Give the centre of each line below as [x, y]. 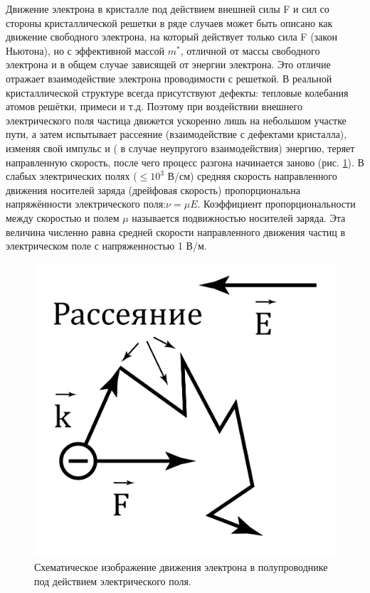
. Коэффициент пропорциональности [276, 204]
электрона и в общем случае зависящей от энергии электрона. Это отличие [168, 64]
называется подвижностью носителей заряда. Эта [239, 217]
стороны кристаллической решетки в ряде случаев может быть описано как [169, 22]
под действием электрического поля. [113, 581]
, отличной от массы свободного [250, 50]
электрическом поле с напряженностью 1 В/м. [106, 246]
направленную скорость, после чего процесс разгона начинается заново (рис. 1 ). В [185, 162]
